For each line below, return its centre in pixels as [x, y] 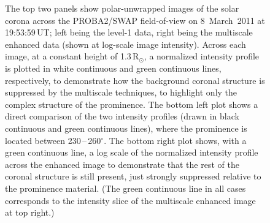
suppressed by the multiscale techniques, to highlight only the [121, 92]
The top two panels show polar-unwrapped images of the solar [122, 8]
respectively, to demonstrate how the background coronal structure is [135, 80]
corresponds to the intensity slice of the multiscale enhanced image [130, 200]
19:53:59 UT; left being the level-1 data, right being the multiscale [129, 32]
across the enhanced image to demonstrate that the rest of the [122, 164]
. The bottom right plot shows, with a [175, 140]
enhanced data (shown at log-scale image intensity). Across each [125, 44]
